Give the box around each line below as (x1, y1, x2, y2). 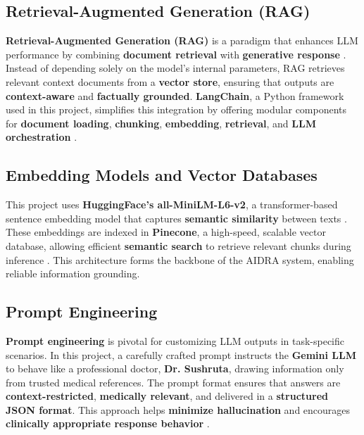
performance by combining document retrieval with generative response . (6, 46, 346, 61)
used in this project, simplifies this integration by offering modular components (6, 102, 347, 117)
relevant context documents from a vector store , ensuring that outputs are (6, 74, 334, 89)
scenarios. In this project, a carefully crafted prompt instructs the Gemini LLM (6, 347, 356, 362)
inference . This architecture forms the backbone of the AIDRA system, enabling (6, 252, 354, 267)
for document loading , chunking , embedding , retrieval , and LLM (6, 115, 316, 130)
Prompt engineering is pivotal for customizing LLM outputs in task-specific (6, 333, 345, 348)
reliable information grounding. (6, 266, 140, 281)
